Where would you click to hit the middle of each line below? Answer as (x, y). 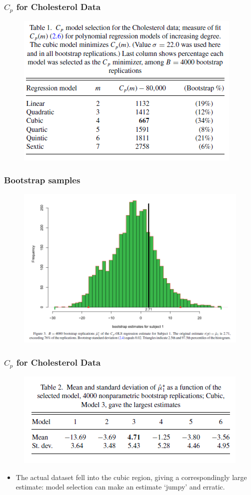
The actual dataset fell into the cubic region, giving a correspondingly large (131, 477)
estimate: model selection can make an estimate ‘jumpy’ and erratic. (120, 487)
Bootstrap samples (42, 180)
